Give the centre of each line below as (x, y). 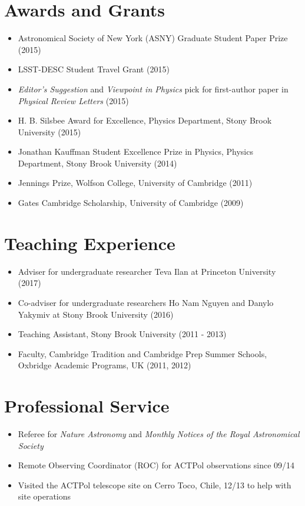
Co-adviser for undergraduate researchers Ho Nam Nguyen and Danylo (146, 302)
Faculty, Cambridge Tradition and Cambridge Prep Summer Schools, (142, 353)
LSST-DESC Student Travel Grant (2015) (94, 69)
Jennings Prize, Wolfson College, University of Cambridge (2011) (135, 183)
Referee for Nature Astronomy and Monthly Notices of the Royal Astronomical (159, 434)
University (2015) (49, 132)
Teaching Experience (90, 243)
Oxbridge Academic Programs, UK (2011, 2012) (105, 365)
